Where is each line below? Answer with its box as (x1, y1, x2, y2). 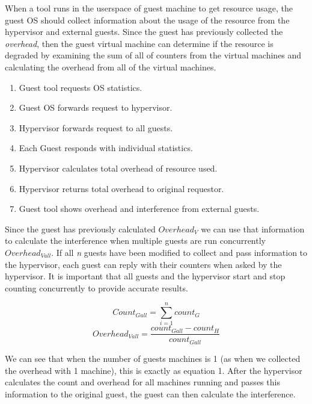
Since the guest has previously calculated (5, 222, 156, 235)
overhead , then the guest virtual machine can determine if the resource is (5, 37, 274, 49)
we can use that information (201, 222, 305, 235)
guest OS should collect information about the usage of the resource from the (5, 13, 290, 26)
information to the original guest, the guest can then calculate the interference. (5, 387, 296, 400)
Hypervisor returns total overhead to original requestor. (19, 182, 224, 194)
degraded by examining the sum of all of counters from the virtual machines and (5, 49, 302, 61)
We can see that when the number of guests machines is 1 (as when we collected (5, 352, 301, 364)
